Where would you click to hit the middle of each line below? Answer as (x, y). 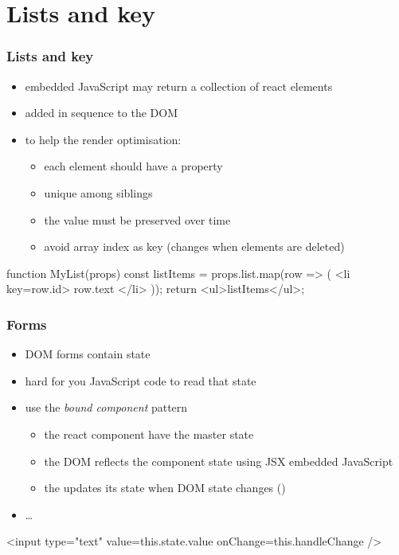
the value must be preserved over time (137, 219)
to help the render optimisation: (103, 139)
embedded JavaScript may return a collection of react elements (179, 86)
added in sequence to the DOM (102, 113)
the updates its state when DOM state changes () (165, 488)
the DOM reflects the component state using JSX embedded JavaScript (219, 461)
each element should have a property (133, 166)
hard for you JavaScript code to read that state (141, 380)
